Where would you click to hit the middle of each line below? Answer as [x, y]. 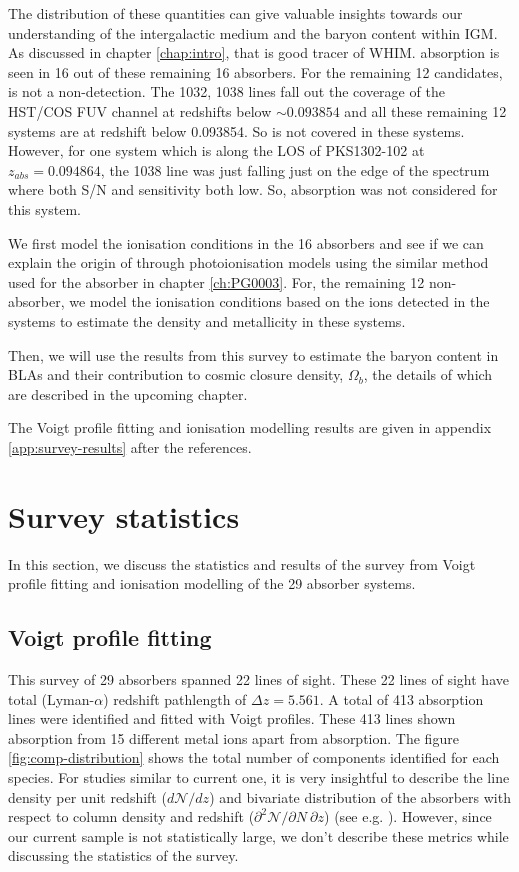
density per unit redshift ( [87, 796]
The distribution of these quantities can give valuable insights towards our [235, 13]
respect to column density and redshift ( [131, 816]
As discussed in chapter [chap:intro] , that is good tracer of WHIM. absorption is [254, 52]
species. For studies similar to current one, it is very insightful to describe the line [259, 776]
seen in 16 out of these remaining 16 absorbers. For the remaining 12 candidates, [255, 71]
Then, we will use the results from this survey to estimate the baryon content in [253, 354]
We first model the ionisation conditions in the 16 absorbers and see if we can [246, 242]
